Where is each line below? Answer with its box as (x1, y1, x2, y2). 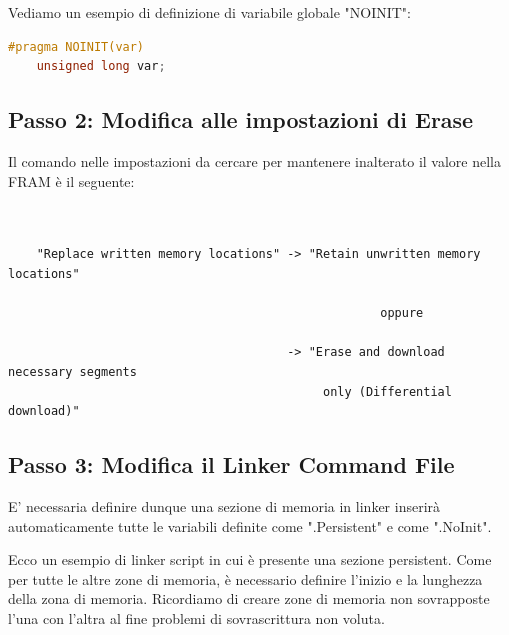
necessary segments (8, 364, 137, 379)
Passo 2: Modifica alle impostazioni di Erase (8, 104, 474, 135)
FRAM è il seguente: (8, 170, 135, 191)
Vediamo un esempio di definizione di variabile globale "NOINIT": (8, 2, 411, 22)
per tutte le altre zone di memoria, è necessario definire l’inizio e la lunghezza (8, 568, 483, 589)
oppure (380, 306, 424, 321)
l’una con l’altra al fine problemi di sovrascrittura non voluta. (8, 607, 385, 628)
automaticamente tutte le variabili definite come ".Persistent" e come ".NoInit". (8, 515, 492, 536)
